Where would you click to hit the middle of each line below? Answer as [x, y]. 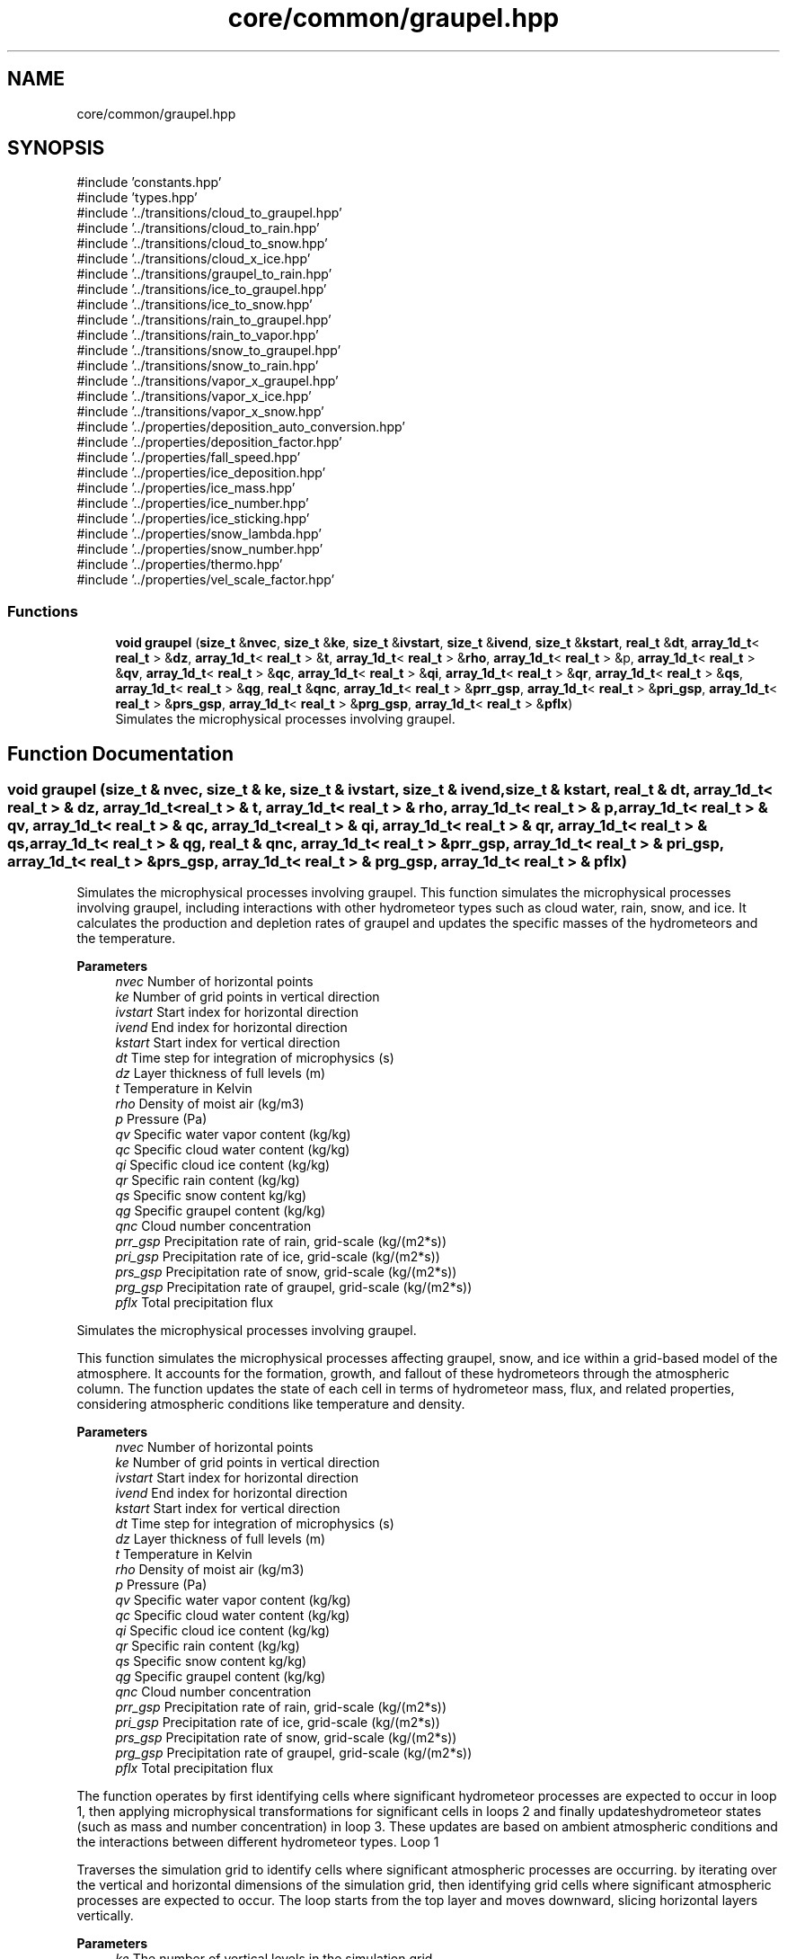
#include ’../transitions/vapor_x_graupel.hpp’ [208, 381]
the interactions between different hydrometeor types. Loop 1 [258, 1842]
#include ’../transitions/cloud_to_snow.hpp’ [202, 244]
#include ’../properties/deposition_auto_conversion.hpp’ [241, 427]
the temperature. [126, 939]
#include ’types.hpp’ [137, 198]
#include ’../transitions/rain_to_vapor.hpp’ [198, 335]
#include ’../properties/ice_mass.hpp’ [186, 488]
